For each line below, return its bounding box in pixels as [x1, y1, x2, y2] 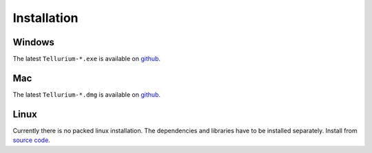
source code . [12, 136, 51, 144]
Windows [12, 36, 54, 48]
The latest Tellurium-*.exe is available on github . [12, 55, 161, 63]
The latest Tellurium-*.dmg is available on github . [12, 90, 161, 99]
